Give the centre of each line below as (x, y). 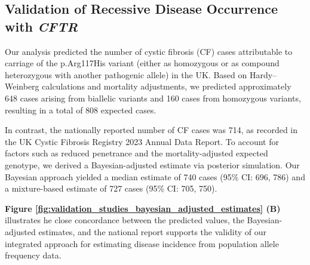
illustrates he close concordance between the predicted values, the (125, 220)
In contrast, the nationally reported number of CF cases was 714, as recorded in (151, 130)
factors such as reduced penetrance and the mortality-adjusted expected (136, 153)
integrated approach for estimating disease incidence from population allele (142, 243)
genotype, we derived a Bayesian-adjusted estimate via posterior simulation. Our (152, 164)
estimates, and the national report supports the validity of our (153, 231)
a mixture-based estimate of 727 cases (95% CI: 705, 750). (111, 188)
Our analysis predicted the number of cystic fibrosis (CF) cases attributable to (149, 51)
